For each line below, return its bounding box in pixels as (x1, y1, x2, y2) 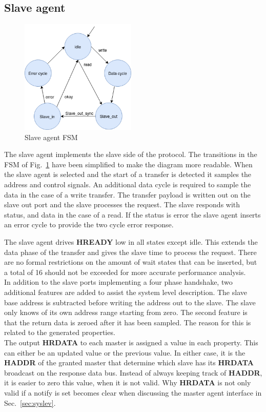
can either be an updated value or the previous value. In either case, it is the (4, 347, 245, 358)
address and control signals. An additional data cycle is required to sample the (4, 179, 251, 190)
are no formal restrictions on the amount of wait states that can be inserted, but (4, 257, 257, 267)
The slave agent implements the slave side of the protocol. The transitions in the (4, 149, 257, 160)
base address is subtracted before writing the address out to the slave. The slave (4, 297, 256, 307)
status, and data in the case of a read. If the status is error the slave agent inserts (4, 209, 261, 220)
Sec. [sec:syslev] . (4, 397, 56, 408)
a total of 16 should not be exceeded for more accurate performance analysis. (4, 266, 246, 277)
